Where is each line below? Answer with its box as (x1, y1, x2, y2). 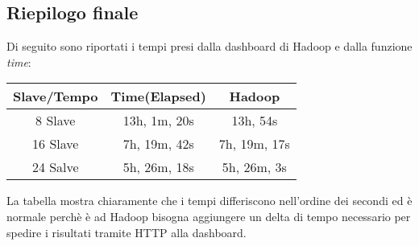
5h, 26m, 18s (122, 158, 194, 177)
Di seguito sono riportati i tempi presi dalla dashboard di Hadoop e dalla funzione (6, 38, 413, 55)
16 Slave (32, 134, 79, 154)
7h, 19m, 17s (218, 134, 290, 154)
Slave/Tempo (13, 87, 98, 106)
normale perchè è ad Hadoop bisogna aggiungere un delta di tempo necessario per (6, 207, 411, 224)
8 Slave (35, 111, 76, 130)
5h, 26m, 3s (222, 158, 287, 177)
